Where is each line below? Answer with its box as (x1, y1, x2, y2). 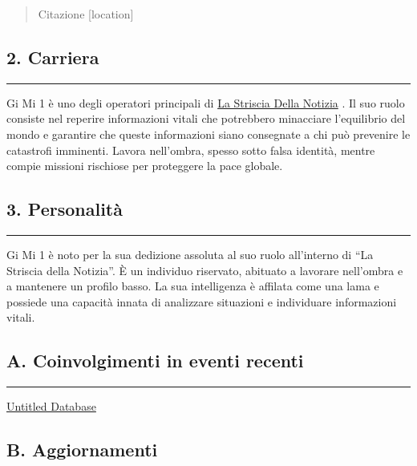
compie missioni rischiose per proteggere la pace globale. (6, 157, 283, 174)
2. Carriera (6, 44, 99, 69)
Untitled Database (6, 398, 96, 415)
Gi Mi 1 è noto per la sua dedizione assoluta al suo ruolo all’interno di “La (6, 245, 374, 262)
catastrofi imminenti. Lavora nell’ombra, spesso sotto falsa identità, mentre (6, 141, 375, 158)
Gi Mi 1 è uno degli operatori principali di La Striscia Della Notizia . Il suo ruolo (6, 94, 405, 111)
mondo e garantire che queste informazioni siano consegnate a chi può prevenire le (6, 125, 411, 142)
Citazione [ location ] (38, 6, 134, 22)
